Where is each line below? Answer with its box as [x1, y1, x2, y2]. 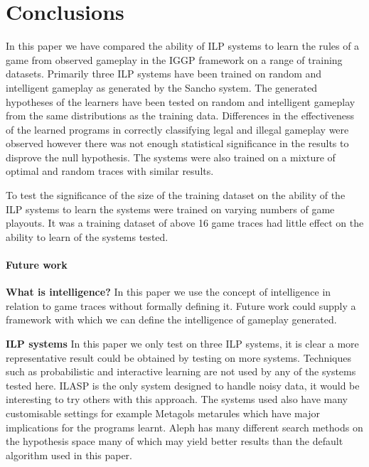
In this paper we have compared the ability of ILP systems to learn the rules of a [6, 38, 360, 53]
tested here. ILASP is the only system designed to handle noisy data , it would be [6, 377, 360, 392]
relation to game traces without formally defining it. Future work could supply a [6, 298, 356, 313]
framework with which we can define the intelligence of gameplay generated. [6, 312, 337, 327]
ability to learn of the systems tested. [6, 229, 169, 244]
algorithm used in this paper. [6, 447, 132, 462]
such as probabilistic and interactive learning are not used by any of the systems [6, 364, 356, 379]
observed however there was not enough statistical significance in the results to [6, 136, 349, 151]
